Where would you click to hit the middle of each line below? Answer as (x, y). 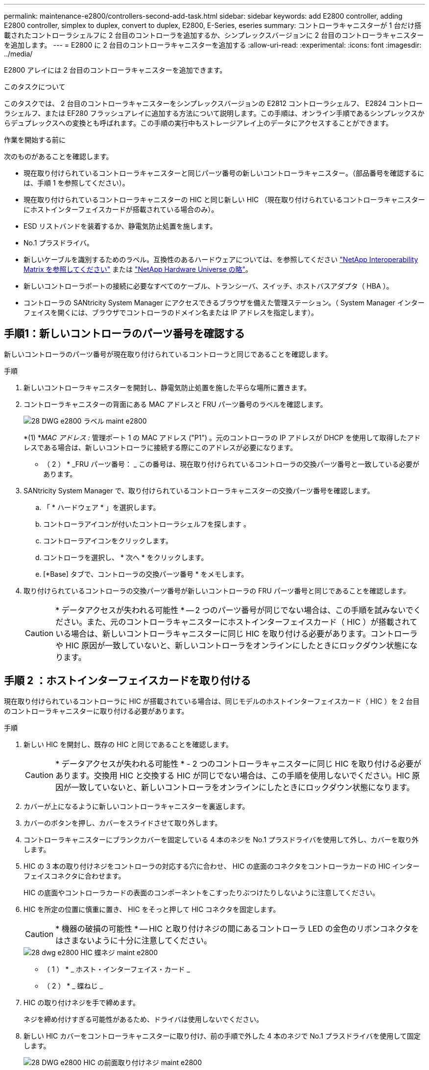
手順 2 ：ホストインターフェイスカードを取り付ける (128, 681)
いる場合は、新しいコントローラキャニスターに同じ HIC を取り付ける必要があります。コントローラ (237, 633)
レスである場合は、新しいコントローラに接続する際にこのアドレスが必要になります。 (160, 447)
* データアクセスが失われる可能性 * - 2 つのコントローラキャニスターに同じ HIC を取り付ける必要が (238, 763)
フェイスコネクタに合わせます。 (74, 876)
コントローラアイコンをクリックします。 (108, 540)
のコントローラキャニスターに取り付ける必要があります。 (96, 711)
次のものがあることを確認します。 (59, 156)
